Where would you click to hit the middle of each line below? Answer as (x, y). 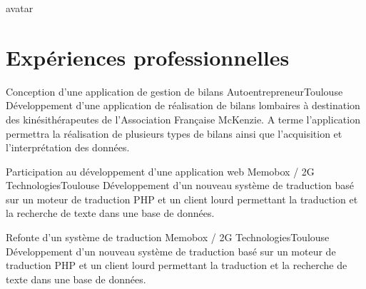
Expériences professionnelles (148, 57)
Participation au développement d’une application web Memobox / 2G (160, 171)
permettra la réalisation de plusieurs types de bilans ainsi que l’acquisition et (174, 133)
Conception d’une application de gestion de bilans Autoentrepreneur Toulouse (174, 91)
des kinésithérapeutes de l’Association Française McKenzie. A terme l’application (183, 119)
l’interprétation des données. (68, 147)
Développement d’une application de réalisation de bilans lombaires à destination (183, 105)
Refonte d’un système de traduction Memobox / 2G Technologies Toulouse (168, 237)
